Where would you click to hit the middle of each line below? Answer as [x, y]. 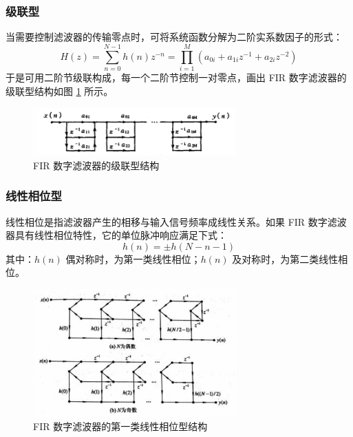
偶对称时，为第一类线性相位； [133, 258]
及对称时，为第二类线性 [285, 258]
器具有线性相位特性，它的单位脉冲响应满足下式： [116, 235]
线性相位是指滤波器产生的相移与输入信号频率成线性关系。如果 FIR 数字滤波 [176, 221]
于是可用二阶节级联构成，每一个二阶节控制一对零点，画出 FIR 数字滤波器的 [176, 77]
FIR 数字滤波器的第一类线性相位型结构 [120, 426]
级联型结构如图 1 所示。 [60, 90]
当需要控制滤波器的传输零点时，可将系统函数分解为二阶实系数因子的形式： [174, 37]
